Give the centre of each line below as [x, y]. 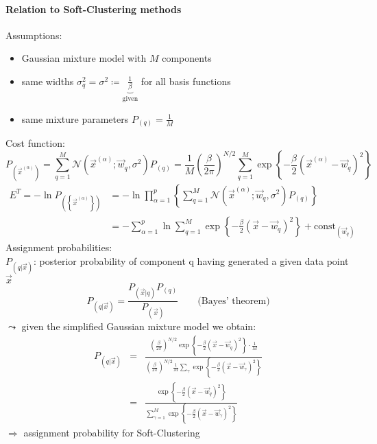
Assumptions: [34, 35]
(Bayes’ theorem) [234, 301]
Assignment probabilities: [59, 247]
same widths [48, 81]
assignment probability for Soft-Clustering [112, 433]
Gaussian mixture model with [84, 58]
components [187, 58]
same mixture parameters [75, 118]
